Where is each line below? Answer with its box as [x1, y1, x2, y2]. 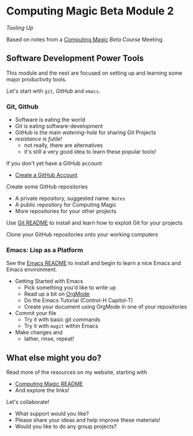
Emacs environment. [6, 266, 57, 273]
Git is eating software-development [14, 122, 103, 130]
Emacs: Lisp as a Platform [6, 246, 83, 254]
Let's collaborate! [6, 399, 49, 406]
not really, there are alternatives [24, 142, 104, 149]
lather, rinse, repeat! [24, 335, 74, 343]
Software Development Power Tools [6, 53, 144, 64]
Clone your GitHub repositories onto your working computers [6, 231, 159, 238]
